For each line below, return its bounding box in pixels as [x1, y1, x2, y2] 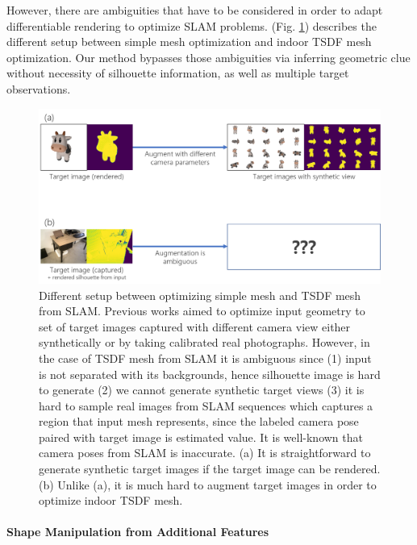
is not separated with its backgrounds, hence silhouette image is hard [39, 365, 381, 382]
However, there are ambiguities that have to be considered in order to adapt [6, 2, 383, 18]
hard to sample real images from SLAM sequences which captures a [39, 397, 373, 414]
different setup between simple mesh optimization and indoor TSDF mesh [6, 33, 372, 50]
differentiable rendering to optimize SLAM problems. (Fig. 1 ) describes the [6, 17, 377, 34]
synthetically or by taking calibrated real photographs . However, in [39, 334, 370, 351]
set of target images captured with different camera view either [39, 318, 351, 335]
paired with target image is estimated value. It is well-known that [39, 428, 363, 445]
